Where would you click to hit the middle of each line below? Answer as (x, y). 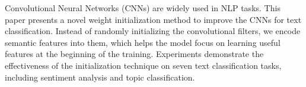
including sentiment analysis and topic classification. (100, 77)
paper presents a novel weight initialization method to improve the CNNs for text (153, 19)
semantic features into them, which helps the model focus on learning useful (143, 42)
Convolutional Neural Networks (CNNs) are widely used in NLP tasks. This (143, 8)
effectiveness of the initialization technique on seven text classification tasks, (143, 65)
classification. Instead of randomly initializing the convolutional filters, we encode (153, 31)
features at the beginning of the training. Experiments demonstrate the (134, 54)
